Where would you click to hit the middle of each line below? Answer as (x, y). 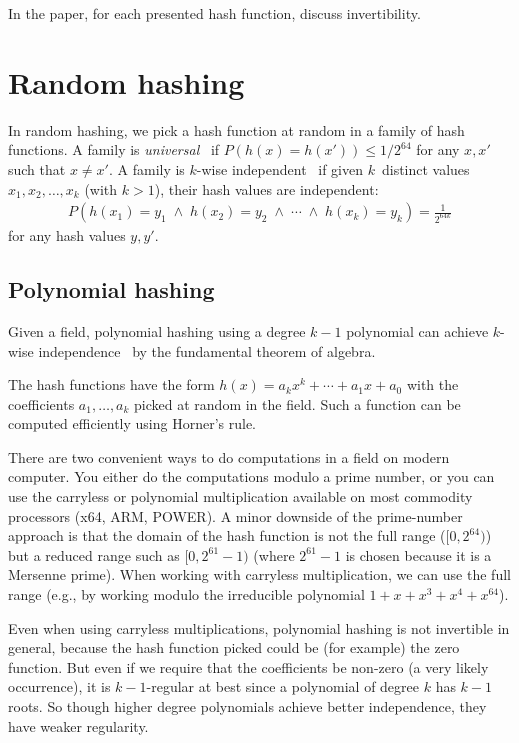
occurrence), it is (59, 686)
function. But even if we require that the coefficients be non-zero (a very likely (248, 666)
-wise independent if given (279, 168)
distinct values (425, 168)
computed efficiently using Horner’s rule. (132, 423)
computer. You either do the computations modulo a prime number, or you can (251, 476)
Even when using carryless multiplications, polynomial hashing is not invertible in (259, 627)
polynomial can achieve (417, 330)
